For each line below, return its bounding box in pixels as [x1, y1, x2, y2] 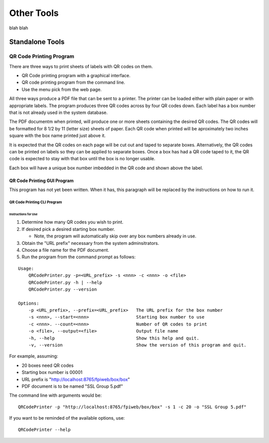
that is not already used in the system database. [9, 110, 108, 115]
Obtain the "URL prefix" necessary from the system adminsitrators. [21, 240, 159, 246]
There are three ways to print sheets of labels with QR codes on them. [9, 63, 153, 69]
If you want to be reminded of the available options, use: [9, 415, 125, 421]
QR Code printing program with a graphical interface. [21, 73, 131, 79]
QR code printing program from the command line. [21, 80, 126, 86]
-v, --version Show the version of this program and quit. [28, 342, 247, 348]
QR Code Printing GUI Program [9, 177, 74, 184]
